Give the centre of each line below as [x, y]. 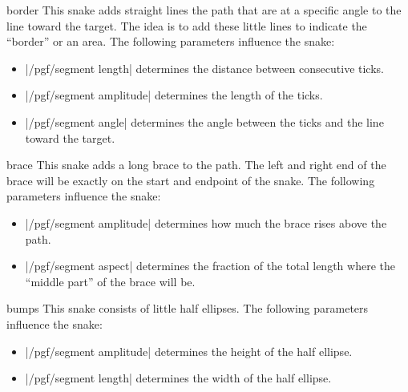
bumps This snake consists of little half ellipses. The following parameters [188, 308]
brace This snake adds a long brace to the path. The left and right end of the [196, 165]
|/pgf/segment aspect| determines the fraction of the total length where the [210, 266]
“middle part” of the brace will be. [110, 281]
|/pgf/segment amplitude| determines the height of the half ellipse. [189, 351]
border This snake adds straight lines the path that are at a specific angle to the [204, 10]
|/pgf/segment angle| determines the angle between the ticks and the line [204, 121]
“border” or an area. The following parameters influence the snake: [171, 41]
